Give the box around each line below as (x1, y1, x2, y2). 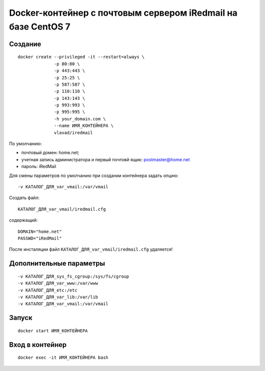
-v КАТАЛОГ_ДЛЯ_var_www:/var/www (18, 281, 98, 286)
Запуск (9, 314, 33, 322)
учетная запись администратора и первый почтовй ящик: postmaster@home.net (21, 156, 190, 162)
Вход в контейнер (9, 341, 67, 349)
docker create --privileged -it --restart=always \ (18, 54, 145, 60)
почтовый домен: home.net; (21, 150, 79, 156)
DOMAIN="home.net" (18, 228, 62, 234)
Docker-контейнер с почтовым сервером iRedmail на (9, 7, 238, 18)
